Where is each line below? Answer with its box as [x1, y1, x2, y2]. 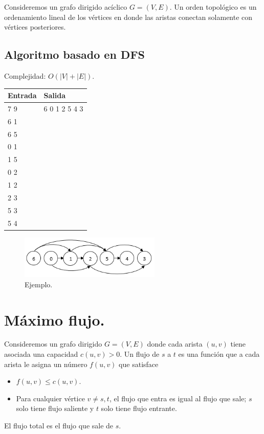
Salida [43, 90, 66, 101]
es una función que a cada [178, 349, 260, 359]
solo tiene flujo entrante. [101, 403, 177, 414]
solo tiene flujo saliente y [16, 403, 94, 414]
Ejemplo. [25, 279, 53, 289]
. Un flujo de [120, 349, 160, 359]
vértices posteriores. [4, 21, 66, 32]
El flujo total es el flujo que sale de [4, 420, 114, 431]
